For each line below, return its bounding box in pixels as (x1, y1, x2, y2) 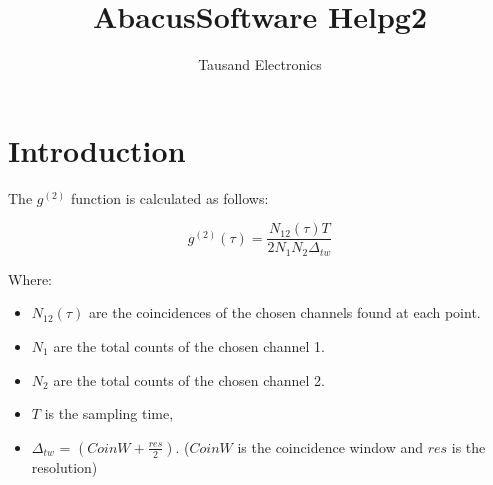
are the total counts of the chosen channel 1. (53, 335, 326, 356)
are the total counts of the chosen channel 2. (53, 369, 326, 390)
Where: (8, 268, 52, 289)
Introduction (8, 129, 186, 170)
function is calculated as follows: (70, 187, 269, 208)
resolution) (31, 456, 98, 477)
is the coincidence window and (237, 436, 424, 457)
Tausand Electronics (198, 54, 322, 75)
